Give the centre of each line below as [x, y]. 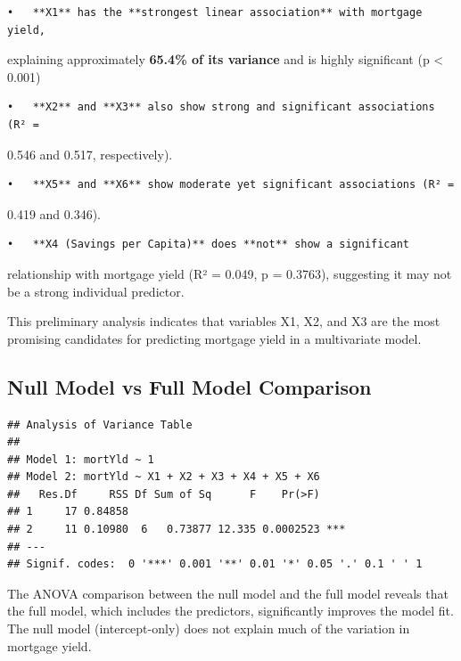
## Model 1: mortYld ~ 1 [81, 459]
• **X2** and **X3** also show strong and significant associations [221, 107]
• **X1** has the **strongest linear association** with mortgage [215, 12]
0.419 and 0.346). [54, 213]
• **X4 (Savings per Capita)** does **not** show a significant [209, 245]
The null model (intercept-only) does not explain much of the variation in [209, 628]
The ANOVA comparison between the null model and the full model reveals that [228, 593]
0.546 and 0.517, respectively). [90, 154]
